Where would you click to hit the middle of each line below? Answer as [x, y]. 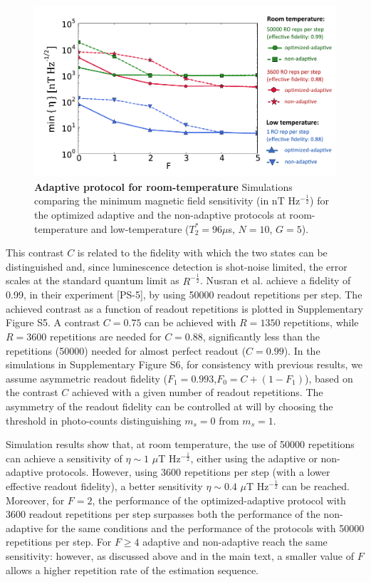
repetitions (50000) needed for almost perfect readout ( [126, 350]
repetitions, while [321, 322]
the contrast [32, 392]
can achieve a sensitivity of [64, 458]
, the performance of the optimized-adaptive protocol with [219, 500]
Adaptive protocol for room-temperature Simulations [163, 186]
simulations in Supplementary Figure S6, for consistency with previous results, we [184, 364]
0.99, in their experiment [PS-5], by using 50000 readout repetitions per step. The [184, 295]
